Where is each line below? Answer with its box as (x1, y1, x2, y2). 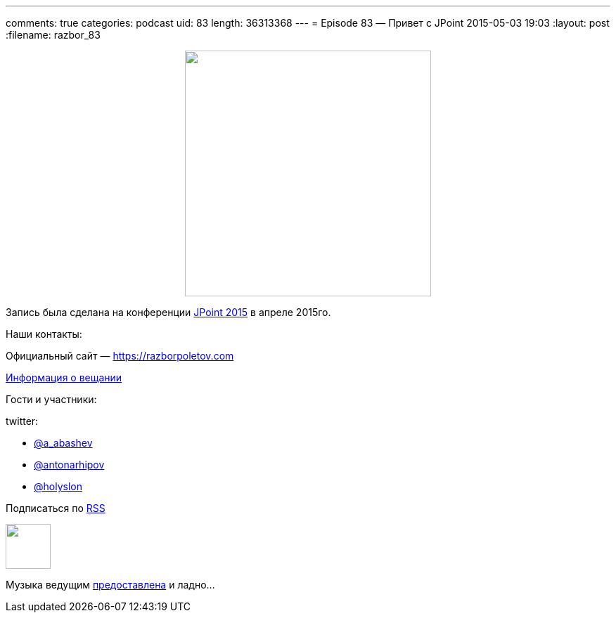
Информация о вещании (6, 372, 122, 383)
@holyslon (34, 480, 82, 492)
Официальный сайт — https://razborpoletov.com (6, 350, 234, 362)
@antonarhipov (34, 459, 105, 471)
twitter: (6, 415, 39, 427)
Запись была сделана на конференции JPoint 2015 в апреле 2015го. (6, 306, 331, 318)
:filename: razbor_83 (6, 29, 101, 41)
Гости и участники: (6, 393, 97, 405)
